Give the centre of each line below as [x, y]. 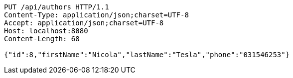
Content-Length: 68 [42, 39]
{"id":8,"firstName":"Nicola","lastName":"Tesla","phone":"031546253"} [147, 55]
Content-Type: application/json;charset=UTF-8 [96, 15]
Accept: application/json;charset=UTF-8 [84, 23]
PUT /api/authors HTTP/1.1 [57, 7]
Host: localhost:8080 [46, 31]
